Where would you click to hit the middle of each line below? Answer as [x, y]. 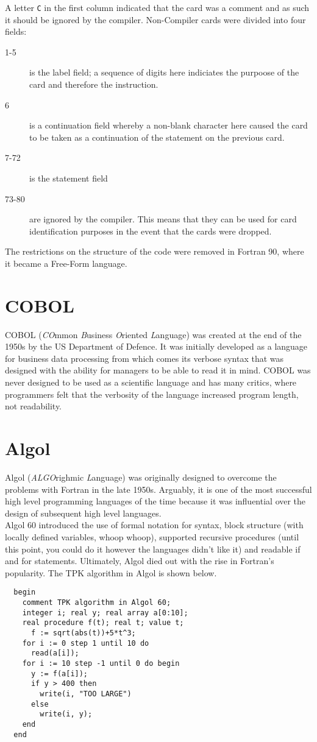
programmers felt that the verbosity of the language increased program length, [152, 394]
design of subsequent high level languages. [83, 513]
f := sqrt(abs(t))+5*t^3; [83, 633]
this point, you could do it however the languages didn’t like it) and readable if [153, 549]
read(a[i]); [55, 653]
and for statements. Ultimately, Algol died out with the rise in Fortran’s [140, 561]
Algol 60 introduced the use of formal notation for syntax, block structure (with [154, 525]
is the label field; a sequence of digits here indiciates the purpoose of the [164, 72]
